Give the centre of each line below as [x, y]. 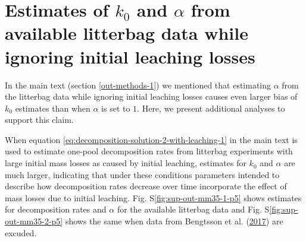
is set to [116, 108]
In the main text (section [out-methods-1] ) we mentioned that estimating [138, 85]
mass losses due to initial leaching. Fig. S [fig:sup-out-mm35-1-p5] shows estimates [153, 197]
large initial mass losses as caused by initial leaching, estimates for [126, 163]
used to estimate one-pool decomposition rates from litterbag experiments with [149, 151]
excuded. [21, 232]
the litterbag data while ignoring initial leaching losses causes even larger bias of [151, 96]
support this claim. [39, 120]
